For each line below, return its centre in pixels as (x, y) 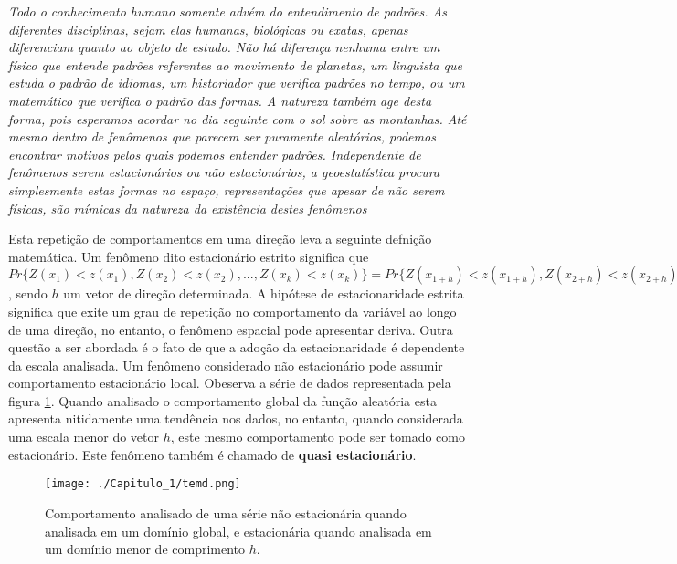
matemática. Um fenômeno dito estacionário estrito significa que (189, 256)
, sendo (28, 293)
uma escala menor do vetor (84, 437)
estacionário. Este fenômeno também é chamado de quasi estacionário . (212, 454)
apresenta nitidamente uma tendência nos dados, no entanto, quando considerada (236, 418)
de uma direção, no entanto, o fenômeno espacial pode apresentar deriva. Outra (231, 329)
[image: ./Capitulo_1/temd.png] (143, 484)
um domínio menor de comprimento (145, 549)
